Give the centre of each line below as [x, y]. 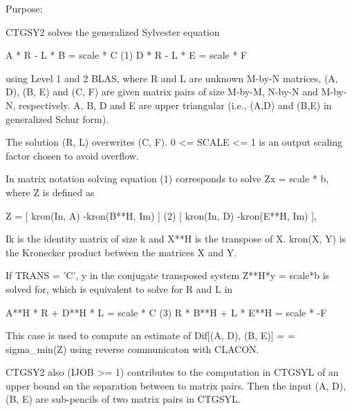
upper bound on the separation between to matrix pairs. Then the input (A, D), [176, 385]
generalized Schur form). [57, 118]
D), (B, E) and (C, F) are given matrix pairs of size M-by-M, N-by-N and [162, 92]
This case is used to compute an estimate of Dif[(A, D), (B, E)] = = [150, 335]
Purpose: [24, 8]
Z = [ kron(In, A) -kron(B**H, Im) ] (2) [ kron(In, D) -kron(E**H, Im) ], [161, 215]
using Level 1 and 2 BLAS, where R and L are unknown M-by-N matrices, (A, [172, 78]
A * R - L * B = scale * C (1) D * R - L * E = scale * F [127, 55]
